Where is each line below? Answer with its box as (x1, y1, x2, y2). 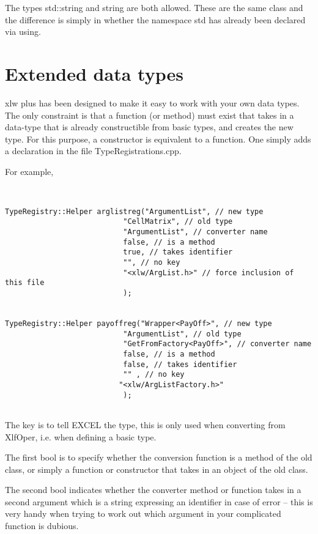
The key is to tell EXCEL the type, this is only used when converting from (5, 418, 286, 431)
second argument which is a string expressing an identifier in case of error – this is (5, 495, 313, 508)
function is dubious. (5, 519, 79, 532)
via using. (5, 25, 41, 38)
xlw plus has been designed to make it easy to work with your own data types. (5, 96, 300, 109)
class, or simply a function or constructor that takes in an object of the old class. (5, 462, 308, 475)
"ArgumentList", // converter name (123, 228, 268, 237)
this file (5, 278, 45, 287)
